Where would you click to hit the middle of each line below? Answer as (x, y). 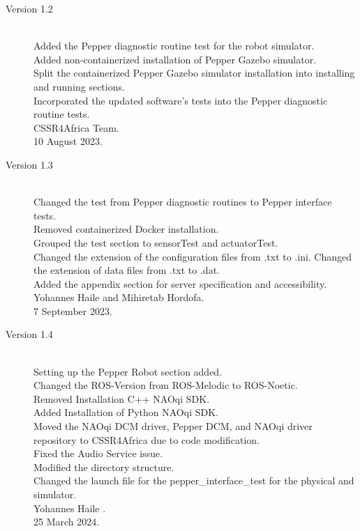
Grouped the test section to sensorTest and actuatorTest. (156, 242)
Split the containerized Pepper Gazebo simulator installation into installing (194, 73)
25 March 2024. (67, 522)
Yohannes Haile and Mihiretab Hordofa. (119, 297)
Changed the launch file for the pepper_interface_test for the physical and (194, 480)
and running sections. (79, 86)
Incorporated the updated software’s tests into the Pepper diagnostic (181, 100)
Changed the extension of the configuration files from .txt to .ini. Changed (193, 256)
